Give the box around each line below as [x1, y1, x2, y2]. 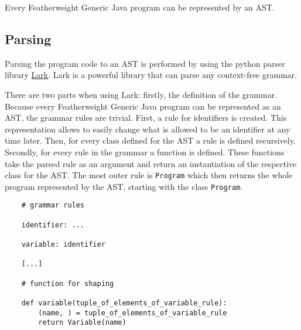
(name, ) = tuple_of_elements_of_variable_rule [38, 308, 227, 317]
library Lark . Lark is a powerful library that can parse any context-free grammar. [5, 69, 297, 81]
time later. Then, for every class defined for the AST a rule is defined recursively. [5, 134, 296, 147]
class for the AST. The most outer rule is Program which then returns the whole [5, 169, 293, 181]
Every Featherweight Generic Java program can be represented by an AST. [5, 1, 275, 13]
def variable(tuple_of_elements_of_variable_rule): [21, 299, 227, 308]
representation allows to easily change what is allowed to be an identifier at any [5, 123, 290, 135]
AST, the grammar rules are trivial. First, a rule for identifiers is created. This [5, 111, 287, 124]
